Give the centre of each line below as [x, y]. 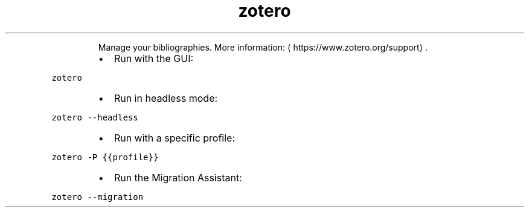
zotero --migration [98, 197]
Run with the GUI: [154, 58]
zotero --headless [95, 117]
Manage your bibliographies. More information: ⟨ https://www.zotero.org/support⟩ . [263, 47]
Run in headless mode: [166, 98]
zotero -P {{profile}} [105, 157]
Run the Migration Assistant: [178, 177]
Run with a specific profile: [175, 138]
